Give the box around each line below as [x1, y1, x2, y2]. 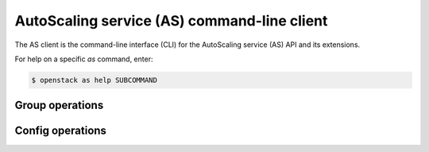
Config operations [14, 124, 107, 138]
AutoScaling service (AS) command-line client [14, 12, 328, 29]
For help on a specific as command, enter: [14, 54, 153, 64]
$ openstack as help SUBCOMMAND [31, 76, 158, 84]
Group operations [14, 99, 104, 112]
